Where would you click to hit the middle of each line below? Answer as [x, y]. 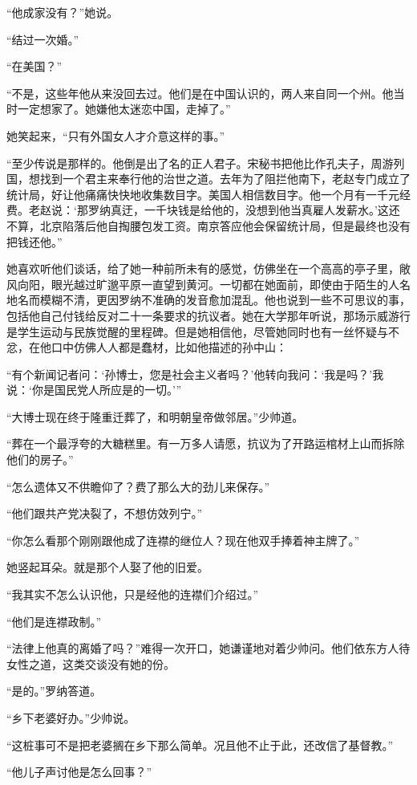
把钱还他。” [34, 241]
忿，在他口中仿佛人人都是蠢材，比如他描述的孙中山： [147, 347]
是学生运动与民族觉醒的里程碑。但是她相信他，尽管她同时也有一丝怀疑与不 [203, 331]
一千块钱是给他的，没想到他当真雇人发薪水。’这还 [272, 210]
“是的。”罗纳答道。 [54, 691]
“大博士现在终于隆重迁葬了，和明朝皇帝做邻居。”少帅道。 [155, 416]
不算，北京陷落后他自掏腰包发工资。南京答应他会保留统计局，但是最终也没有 [208, 225]
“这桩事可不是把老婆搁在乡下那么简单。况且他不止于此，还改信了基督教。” [200, 744]
